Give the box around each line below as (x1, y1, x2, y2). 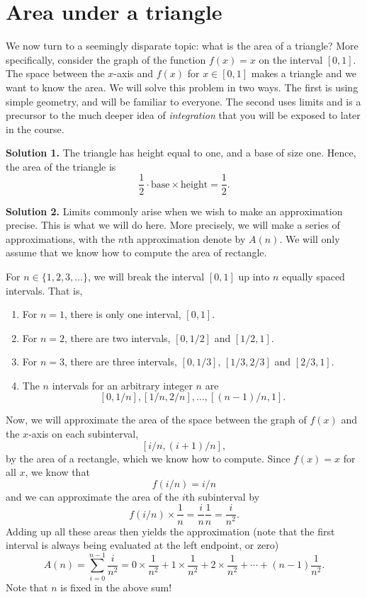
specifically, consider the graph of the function (6, 52, 206, 67)
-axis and (113, 66, 154, 81)
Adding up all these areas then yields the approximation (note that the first (6, 523, 335, 538)
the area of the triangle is (6, 159, 116, 174)
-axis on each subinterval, (28, 426, 139, 441)
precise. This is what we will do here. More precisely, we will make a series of (6, 217, 340, 232)
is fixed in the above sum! (60, 579, 172, 594)
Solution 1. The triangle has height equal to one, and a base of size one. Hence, (6, 145, 356, 160)
